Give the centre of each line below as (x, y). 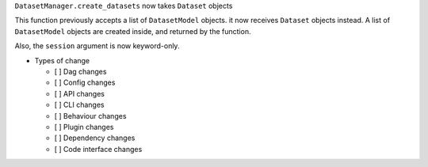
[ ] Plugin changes (84, 127)
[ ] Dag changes (80, 71)
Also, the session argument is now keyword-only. (97, 46)
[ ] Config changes (85, 82)
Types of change (62, 60)
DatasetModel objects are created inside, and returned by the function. (133, 31)
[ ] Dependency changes (95, 138)
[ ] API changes (79, 93)
